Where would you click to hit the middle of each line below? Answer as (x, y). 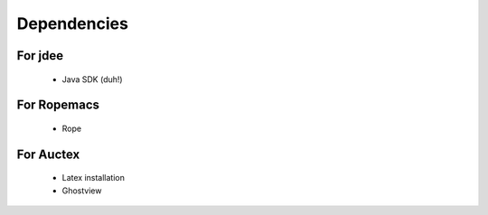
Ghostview (82, 191)
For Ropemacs (58, 105)
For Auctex (48, 154)
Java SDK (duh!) (92, 79)
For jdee (40, 56)
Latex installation (94, 178)
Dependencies (72, 23)
